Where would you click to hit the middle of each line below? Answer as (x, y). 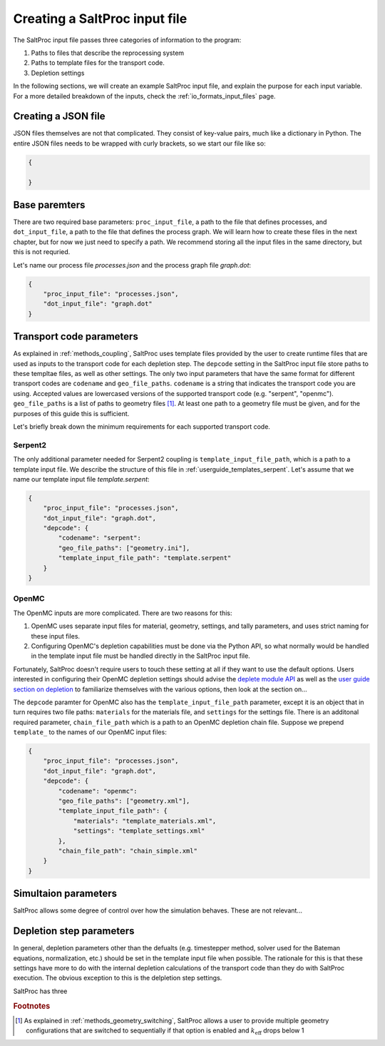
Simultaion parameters (65, 894)
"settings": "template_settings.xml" (139, 831)
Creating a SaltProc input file (100, 19)
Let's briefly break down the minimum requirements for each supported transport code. (142, 427)
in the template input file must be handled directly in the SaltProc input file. (141, 656)
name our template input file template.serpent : (81, 479)
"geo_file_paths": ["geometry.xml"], (124, 801)
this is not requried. (42, 252)
